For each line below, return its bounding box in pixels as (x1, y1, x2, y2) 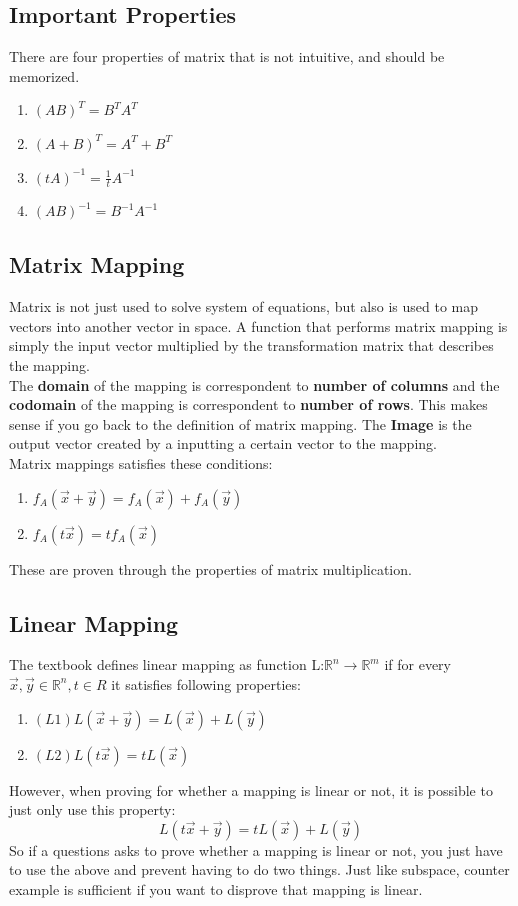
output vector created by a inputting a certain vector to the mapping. (9, 433, 437, 454)
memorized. (9, 65, 80, 86)
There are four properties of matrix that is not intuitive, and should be (9, 46, 445, 67)
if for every (384, 654, 451, 675)
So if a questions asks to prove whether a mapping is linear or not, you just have (9, 839, 503, 860)
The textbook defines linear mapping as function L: (9, 654, 325, 675)
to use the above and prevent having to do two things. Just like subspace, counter (9, 859, 510, 880)
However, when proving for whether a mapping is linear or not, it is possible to (9, 779, 493, 800)
